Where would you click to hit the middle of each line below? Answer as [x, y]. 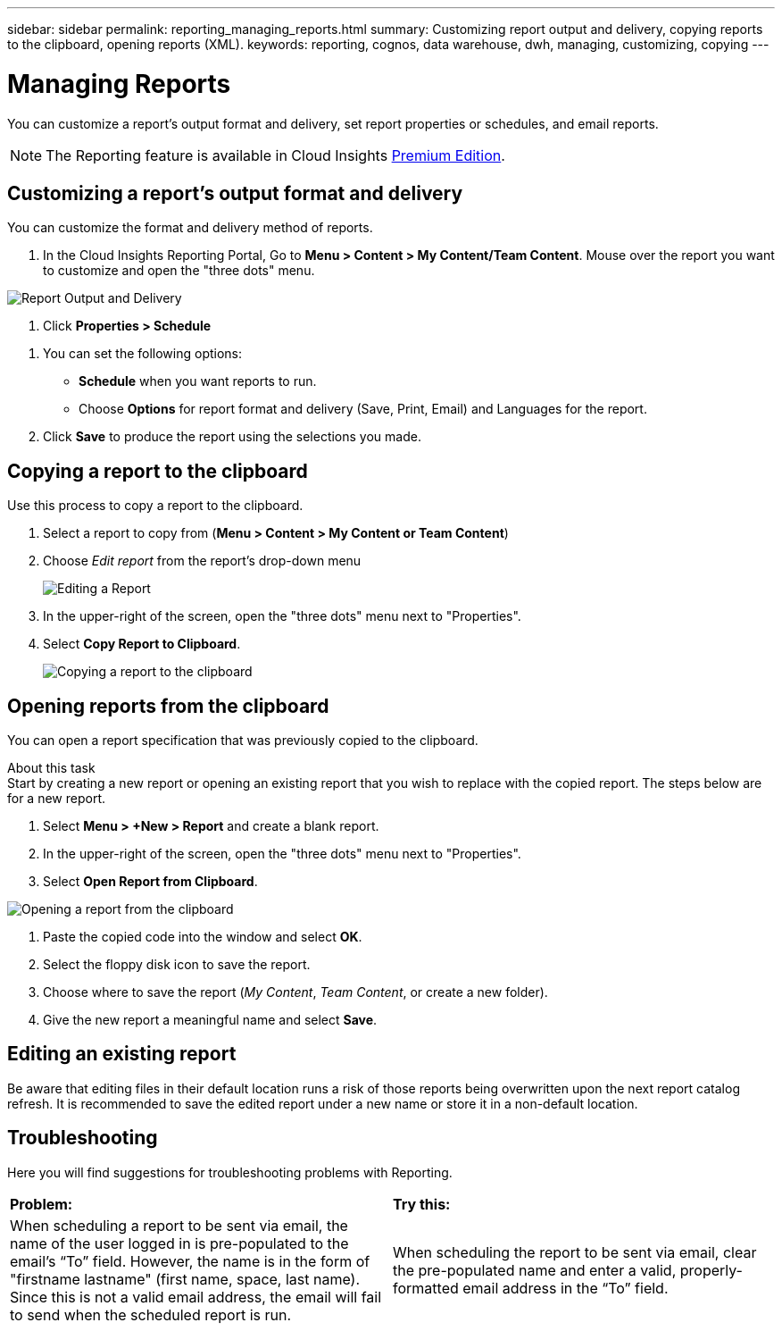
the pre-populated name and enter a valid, [535, 1270]
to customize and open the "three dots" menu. [179, 271]
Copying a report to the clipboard [158, 471]
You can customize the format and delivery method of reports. [190, 228]
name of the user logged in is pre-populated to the [179, 1243]
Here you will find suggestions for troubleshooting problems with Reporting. [230, 1172]
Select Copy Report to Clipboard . [142, 644]
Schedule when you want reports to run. [198, 381]
